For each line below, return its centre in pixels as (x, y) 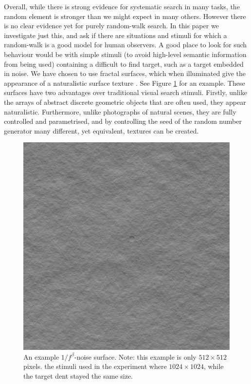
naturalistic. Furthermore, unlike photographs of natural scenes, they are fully (120, 111)
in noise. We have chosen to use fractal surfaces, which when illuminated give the (125, 73)
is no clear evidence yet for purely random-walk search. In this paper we (111, 26)
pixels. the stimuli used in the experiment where (95, 366)
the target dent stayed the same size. (78, 375)
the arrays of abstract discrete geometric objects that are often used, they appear (125, 102)
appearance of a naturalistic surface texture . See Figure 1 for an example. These (125, 83)
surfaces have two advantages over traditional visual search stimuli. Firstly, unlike (125, 92)
